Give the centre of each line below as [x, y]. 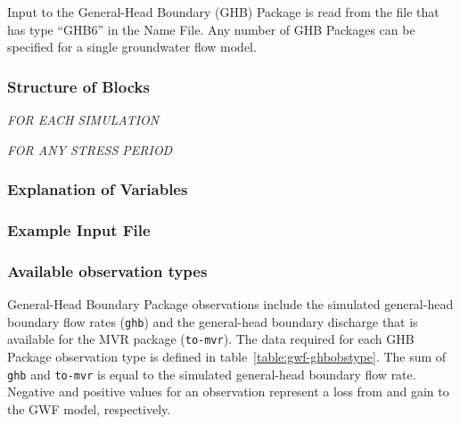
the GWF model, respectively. [89, 408]
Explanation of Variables [98, 189]
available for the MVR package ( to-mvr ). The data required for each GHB [211, 339]
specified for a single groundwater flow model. [132, 47]
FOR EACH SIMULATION [83, 119]
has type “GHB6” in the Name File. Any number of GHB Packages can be [211, 29]
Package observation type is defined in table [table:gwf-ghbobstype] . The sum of [227, 356]
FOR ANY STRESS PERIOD [90, 149]
